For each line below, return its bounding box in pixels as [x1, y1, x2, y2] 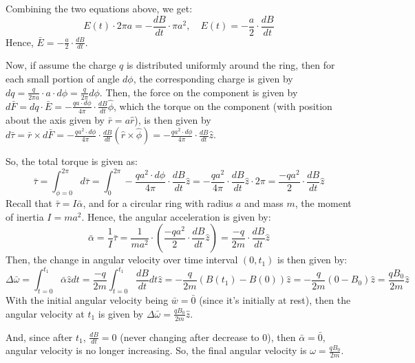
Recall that [6, 196, 52, 210]
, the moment [295, 196, 352, 210]
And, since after [6, 329, 73, 344]
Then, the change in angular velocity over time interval [6, 252, 238, 267]
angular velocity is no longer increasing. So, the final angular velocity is [6, 343, 307, 357]
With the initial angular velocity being [6, 293, 169, 307]
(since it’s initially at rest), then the [199, 293, 351, 307]
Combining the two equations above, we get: [6, 1, 193, 15]
